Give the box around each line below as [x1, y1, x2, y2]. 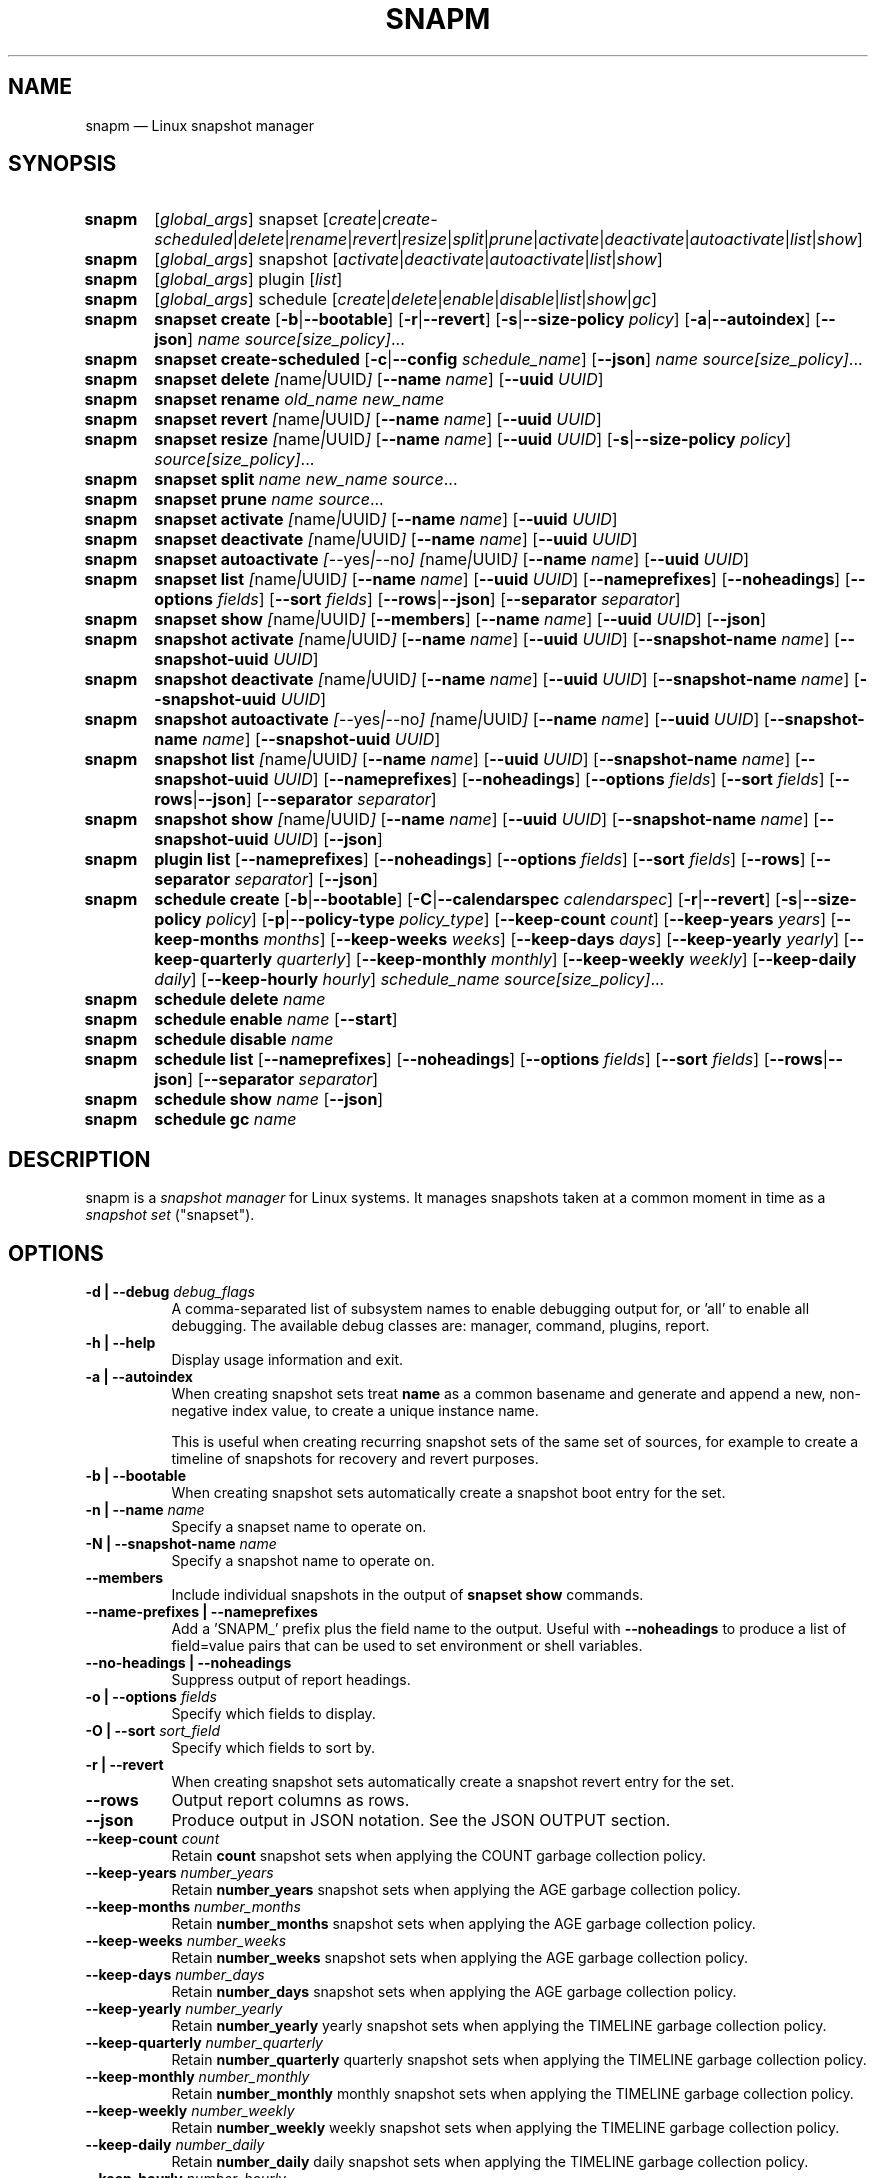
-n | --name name [85, 1501, 205, 1519]
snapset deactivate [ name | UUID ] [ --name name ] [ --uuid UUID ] [154, 529, 638, 550]
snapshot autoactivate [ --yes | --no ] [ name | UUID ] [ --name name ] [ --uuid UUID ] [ [154, 709, 770, 730]
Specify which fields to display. [171, 1705, 376, 1723]
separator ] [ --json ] [234, 869, 379, 890]
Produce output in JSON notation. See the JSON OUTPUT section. [171, 1810, 671, 1831]
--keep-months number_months [85, 1898, 301, 1916]
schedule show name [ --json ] [154, 1089, 384, 1110]
